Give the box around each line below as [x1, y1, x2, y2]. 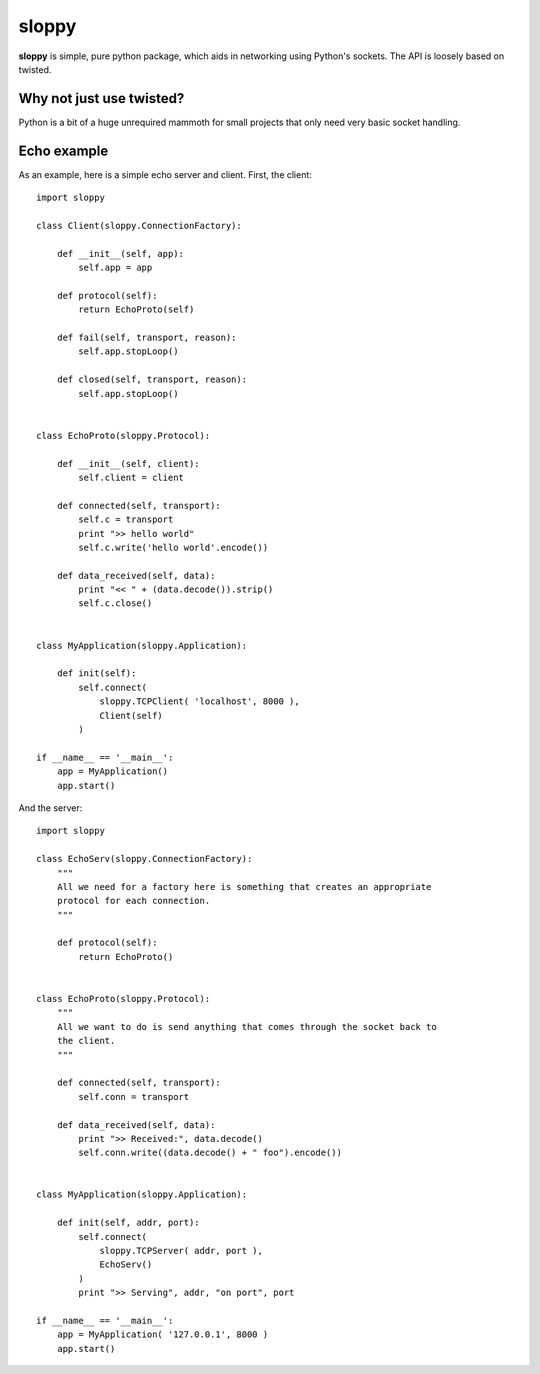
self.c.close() [78, 598, 153, 609]
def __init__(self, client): [56, 458, 200, 469]
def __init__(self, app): [56, 248, 185, 259]
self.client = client [78, 471, 185, 483]
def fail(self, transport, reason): [56, 332, 237, 344]
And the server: [18, 801, 83, 814]
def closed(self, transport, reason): [56, 374, 248, 385]
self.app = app [78, 262, 153, 274]
